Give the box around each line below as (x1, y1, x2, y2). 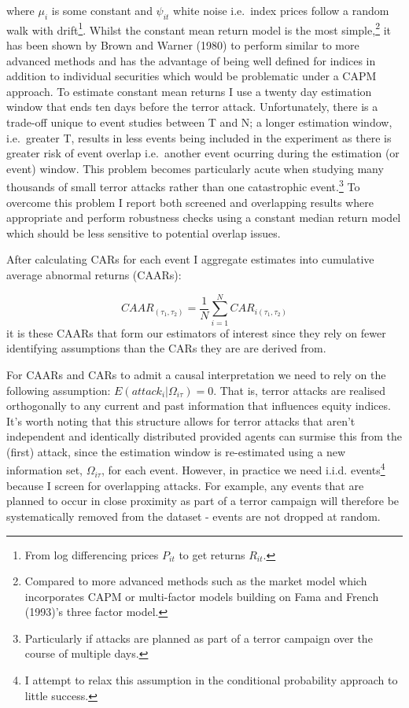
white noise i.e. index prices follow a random (173, 2, 389, 18)
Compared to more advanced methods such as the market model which (24, 573, 367, 589)
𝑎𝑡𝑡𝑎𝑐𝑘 (131, 385, 162, 397)
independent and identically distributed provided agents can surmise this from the (6, 428, 403, 444)
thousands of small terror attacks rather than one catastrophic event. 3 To (6, 176, 360, 195)
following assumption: (6, 382, 111, 398)
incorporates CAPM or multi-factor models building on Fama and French (24, 588, 379, 604)
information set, (6, 462, 83, 478)
